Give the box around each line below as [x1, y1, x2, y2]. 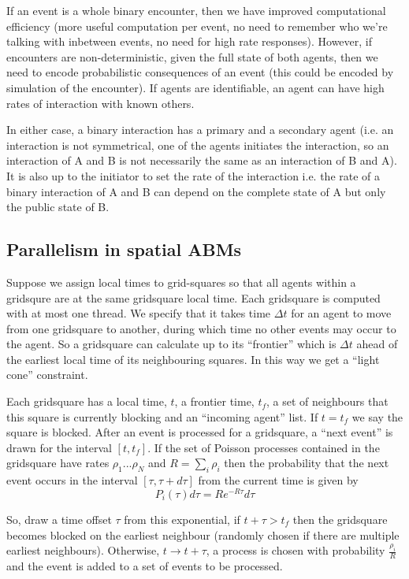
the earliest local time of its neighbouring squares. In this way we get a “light [6, 351, 380, 367]
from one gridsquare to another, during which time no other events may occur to [6, 320, 396, 336]
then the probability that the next [224, 455, 389, 471]
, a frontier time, [174, 393, 255, 410]
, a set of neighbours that [266, 393, 389, 410]
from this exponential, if [124, 510, 240, 527]
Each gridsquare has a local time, [6, 393, 167, 410]
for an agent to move [291, 305, 392, 321]
